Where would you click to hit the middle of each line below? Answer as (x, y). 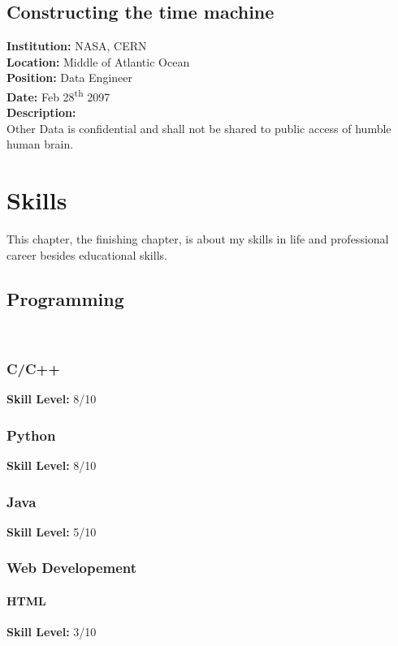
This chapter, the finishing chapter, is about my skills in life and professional (198, 239)
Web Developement (72, 568)
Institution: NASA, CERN (77, 46)
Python (31, 435)
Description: (41, 112)
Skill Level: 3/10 (52, 632)
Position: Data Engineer (70, 78)
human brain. (40, 144)
